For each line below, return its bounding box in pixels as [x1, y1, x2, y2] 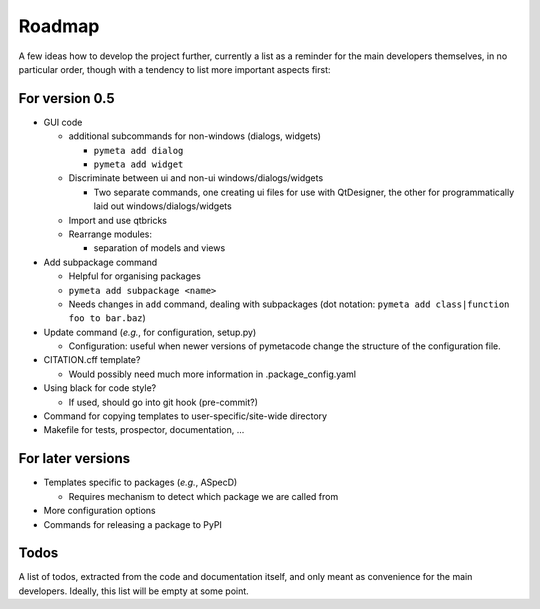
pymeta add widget [93, 159, 184, 170]
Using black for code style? [43, 382, 157, 394]
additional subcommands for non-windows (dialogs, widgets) [68, 130, 322, 142]
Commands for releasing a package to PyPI [43, 518, 222, 530]
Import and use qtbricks [68, 214, 168, 226]
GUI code [43, 116, 83, 128]
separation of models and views [93, 242, 226, 254]
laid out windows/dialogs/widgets [93, 200, 232, 212]
